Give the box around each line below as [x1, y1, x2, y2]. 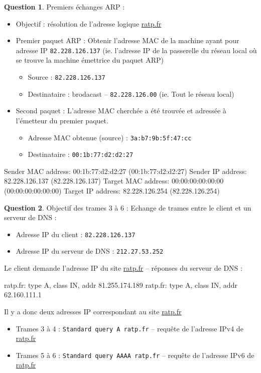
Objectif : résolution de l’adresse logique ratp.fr [16, 18, 162, 29]
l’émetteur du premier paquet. [16, 115, 108, 125]
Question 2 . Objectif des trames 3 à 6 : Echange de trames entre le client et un [4, 202, 251, 213]
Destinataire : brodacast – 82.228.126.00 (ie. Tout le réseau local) [28, 88, 234, 99]
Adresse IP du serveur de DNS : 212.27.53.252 [16, 246, 164, 256]
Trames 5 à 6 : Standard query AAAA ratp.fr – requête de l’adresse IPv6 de [16, 349, 254, 360]
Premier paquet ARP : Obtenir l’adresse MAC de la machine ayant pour [16, 35, 239, 46]
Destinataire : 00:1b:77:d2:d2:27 [28, 149, 134, 159]
